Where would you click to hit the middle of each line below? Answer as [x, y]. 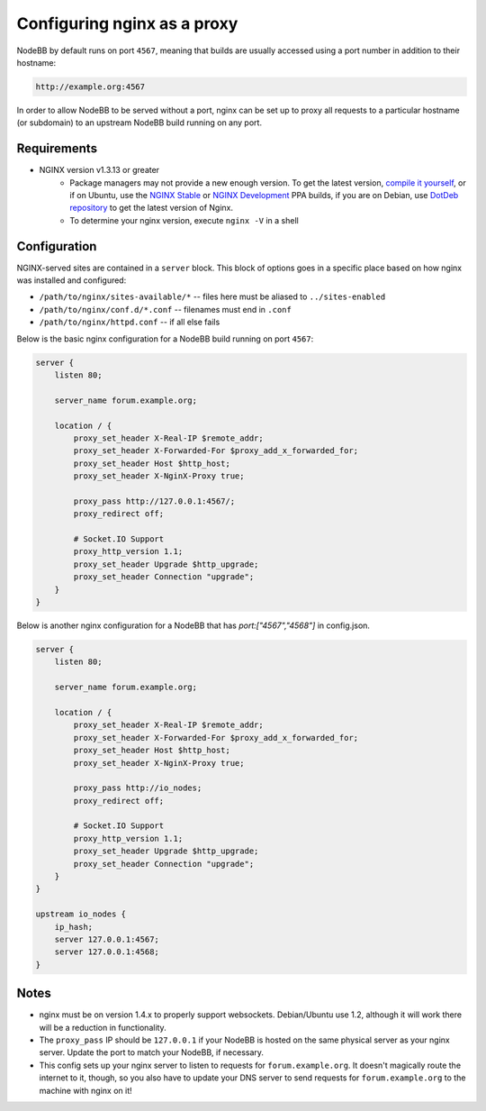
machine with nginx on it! [85, 1090]
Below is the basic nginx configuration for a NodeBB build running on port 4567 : [165, 339]
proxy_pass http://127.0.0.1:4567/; [154, 501]
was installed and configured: [72, 280]
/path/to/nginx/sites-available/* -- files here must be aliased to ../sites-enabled [212, 296]
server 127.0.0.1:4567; [107, 939]
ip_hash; [74, 927]
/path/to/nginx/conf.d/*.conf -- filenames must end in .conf [165, 309]
